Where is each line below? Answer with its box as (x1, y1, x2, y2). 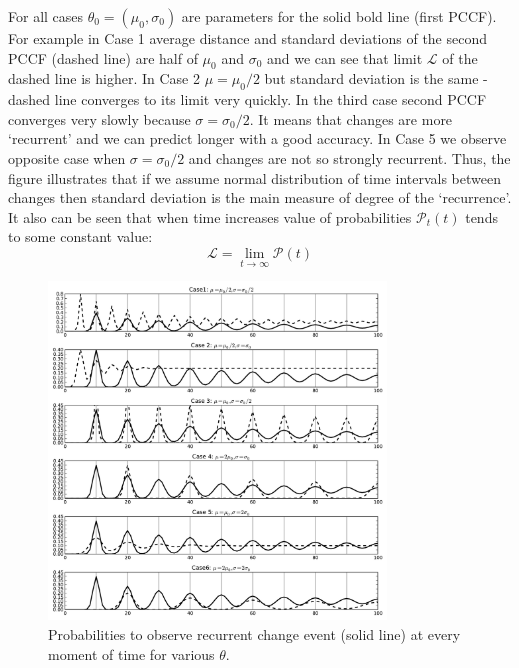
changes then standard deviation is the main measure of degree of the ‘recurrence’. (8, 187, 512, 208)
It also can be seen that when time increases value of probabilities (8, 206, 412, 227)
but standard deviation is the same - (264, 68, 488, 89)
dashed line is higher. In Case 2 (8, 68, 200, 89)
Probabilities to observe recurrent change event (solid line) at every (48, 623, 461, 644)
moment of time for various (48, 643, 215, 664)
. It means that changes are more (249, 108, 453, 129)
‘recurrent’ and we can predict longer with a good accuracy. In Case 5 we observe (8, 128, 507, 149)
